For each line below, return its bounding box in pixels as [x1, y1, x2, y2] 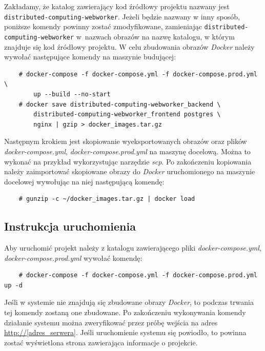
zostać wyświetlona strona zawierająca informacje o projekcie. [4, 337, 198, 347]
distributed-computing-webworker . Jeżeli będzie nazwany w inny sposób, [4, 11, 240, 22]
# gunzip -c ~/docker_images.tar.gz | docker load [18, 195, 195, 203]
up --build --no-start [33, 90, 111, 98]
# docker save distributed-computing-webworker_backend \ [18, 100, 221, 108]
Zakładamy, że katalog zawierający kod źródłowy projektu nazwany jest [4, 1, 230, 11]
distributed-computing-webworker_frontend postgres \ [33, 111, 221, 118]
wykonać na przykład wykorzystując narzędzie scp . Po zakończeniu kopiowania [4, 156, 252, 167]
